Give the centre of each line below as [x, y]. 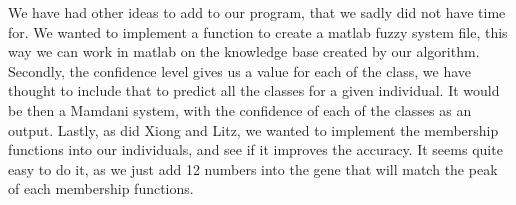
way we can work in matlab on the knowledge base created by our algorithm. [244, 51]
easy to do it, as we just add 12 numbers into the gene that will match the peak [253, 168]
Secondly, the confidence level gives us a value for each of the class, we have [240, 70]
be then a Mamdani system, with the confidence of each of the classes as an [240, 109]
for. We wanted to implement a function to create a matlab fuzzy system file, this [258, 31]
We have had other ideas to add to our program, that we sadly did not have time [257, 12]
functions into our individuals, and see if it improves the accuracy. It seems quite [255, 149]
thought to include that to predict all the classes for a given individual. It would [254, 90]
